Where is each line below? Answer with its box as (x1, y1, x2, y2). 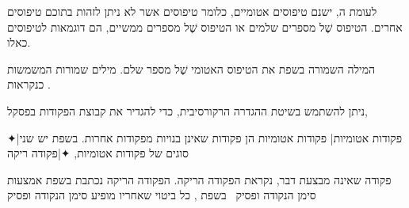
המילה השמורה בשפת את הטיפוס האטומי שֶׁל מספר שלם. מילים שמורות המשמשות (7, 60, 376, 77)
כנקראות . (7, 76, 51, 93)
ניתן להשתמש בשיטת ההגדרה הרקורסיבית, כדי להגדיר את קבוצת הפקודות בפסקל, (7, 102, 368, 119)
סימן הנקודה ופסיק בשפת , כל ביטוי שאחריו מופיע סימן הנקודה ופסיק (7, 187, 316, 203)
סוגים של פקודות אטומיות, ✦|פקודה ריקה (7, 145, 189, 161)
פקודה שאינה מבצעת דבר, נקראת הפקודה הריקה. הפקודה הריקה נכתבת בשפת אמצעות (7, 171, 392, 187)
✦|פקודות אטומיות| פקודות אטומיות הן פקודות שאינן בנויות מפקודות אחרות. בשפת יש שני (7, 129, 403, 146)
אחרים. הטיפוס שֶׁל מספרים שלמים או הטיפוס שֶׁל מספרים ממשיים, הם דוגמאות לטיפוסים (7, 18, 403, 35)
